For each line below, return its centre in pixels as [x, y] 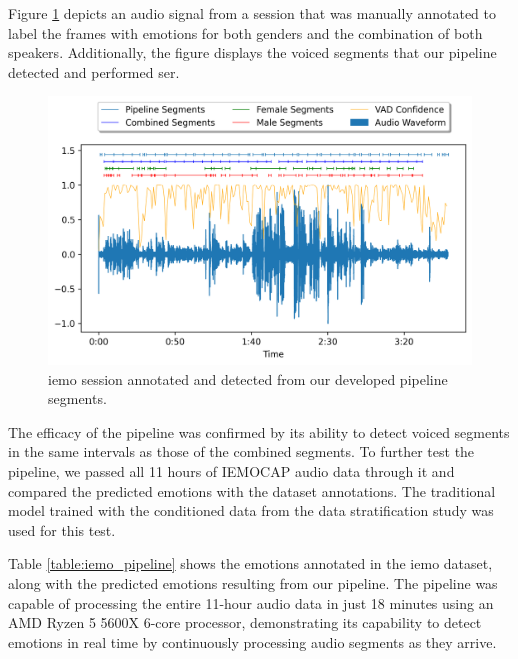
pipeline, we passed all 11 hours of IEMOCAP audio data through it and [231, 471]
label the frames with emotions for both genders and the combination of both [245, 32]
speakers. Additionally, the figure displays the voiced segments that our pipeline [252, 52]
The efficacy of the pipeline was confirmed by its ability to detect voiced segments [259, 431]
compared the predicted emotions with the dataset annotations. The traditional [252, 490]
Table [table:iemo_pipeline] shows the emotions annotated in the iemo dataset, [250, 563]
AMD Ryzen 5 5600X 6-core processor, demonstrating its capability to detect [245, 622]
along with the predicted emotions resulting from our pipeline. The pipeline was [253, 583]
